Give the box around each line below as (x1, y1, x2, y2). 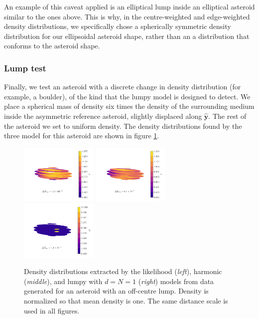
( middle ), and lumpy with (24, 276, 103, 286)
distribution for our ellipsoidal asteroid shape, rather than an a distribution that (4, 30, 250, 41)
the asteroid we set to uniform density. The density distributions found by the (4, 120, 242, 131)
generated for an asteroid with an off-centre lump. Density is (24, 286, 209, 296)
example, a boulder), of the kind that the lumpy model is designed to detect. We (4, 91, 251, 101)
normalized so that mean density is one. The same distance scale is (24, 295, 228, 306)
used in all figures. (24, 305, 80, 316)
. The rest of (208, 110, 247, 121)
